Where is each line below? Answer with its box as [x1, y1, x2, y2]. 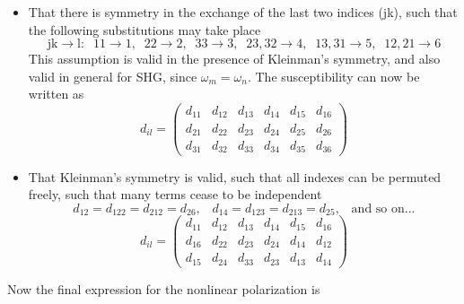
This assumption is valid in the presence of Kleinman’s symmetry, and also [28, 49, 441, 68]
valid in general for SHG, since [28, 66, 197, 85]
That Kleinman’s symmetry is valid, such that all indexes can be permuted [28, 167, 442, 186]
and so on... [351, 202, 416, 215]
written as [28, 84, 84, 103]
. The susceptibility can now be [247, 66, 420, 85]
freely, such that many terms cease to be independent [28, 185, 322, 204]
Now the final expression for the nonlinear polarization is [7, 279, 320, 298]
